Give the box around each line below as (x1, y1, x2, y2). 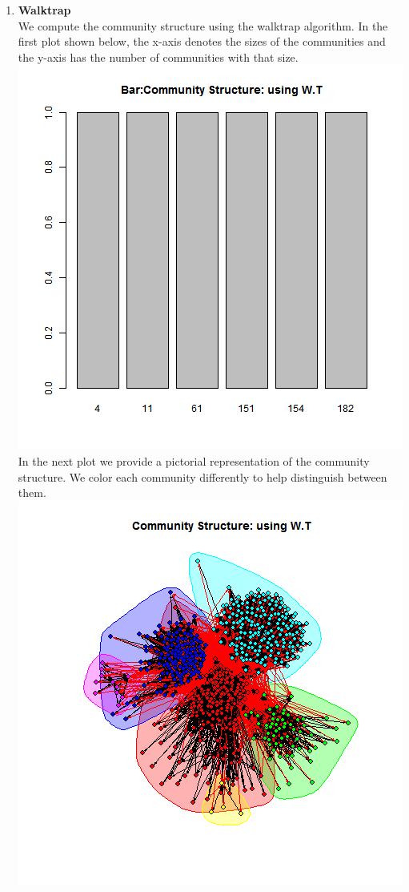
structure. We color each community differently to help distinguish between (18, 468, 387, 485)
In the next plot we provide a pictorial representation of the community (18, 452, 370, 469)
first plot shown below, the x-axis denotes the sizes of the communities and (18, 33, 386, 50)
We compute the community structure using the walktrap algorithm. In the (18, 17, 388, 34)
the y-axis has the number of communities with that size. (18, 48, 299, 65)
